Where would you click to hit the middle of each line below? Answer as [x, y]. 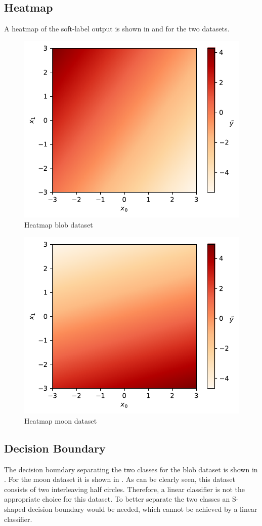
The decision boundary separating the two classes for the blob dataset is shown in [131, 469]
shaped [15, 509]
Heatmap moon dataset [61, 420]
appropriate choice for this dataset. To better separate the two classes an [117, 499]
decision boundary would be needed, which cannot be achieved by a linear [143, 509]
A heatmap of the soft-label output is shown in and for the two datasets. [117, 29]
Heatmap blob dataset [59, 224]
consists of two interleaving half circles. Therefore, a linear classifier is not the [124, 489]
